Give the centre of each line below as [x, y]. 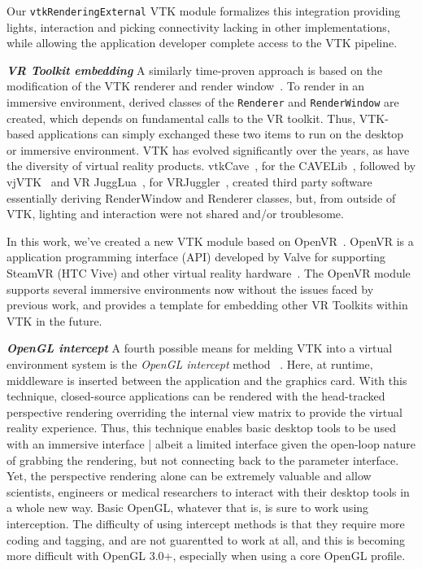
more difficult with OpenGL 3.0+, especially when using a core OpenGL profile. [206, 556]
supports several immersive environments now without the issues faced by [190, 289]
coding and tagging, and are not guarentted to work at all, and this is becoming [206, 539]
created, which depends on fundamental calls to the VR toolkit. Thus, [181, 118]
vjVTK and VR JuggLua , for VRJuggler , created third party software [189, 182]
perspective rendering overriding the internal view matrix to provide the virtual [204, 411]
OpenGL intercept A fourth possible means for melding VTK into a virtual [200, 348]
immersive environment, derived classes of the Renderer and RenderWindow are [203, 102]
